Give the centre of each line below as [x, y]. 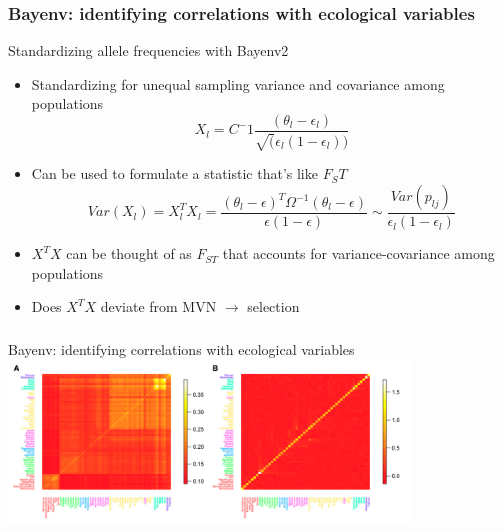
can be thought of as [129, 253]
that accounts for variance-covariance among [358, 253]
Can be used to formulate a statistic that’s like [174, 173]
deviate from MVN [158, 306]
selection [273, 306]
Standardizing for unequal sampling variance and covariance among [238, 83]
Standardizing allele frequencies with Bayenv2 [148, 50]
